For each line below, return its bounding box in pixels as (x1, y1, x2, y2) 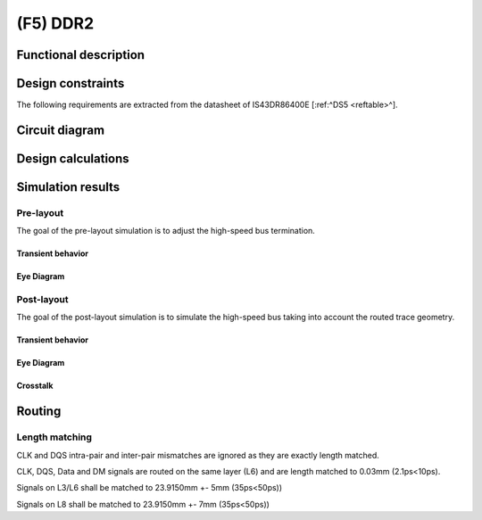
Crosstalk (16, 380, 54, 392)
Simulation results (16, 179, 120, 194)
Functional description (16, 47, 145, 62)
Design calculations (16, 151, 129, 166)
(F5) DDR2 (16, 13, 95, 33)
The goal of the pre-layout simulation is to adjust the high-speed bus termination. (16, 226, 316, 236)
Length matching (16, 431, 93, 443)
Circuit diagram (16, 122, 105, 137)
